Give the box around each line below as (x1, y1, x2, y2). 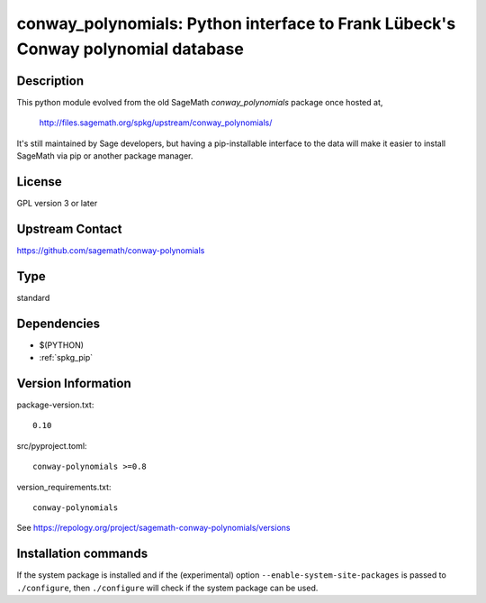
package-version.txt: (16, 399, 94, 410)
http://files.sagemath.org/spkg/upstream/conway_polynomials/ (39, 117, 273, 128)
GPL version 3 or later (16, 197, 98, 208)
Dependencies (16, 315, 101, 331)
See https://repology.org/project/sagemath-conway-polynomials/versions (16, 523, 291, 534)
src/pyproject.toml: (16, 440, 87, 451)
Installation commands (16, 546, 148, 562)
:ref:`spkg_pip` (39, 352, 94, 363)
